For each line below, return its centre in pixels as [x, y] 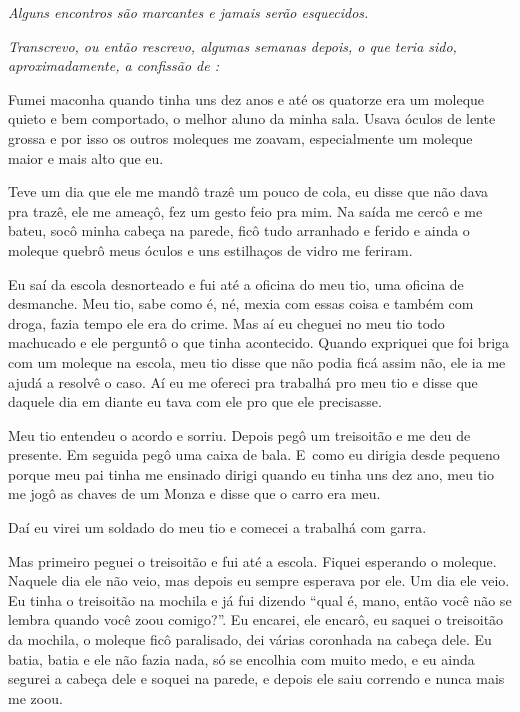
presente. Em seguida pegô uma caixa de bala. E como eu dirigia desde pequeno [254, 454]
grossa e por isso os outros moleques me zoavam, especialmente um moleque [240, 137]
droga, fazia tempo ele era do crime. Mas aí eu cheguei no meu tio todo [226, 322]
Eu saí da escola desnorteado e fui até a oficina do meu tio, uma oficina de [236, 283]
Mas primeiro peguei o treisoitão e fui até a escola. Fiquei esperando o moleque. [252, 560]
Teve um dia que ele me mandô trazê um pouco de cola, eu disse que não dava [248, 191]
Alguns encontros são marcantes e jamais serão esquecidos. [188, 12]
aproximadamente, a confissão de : [113, 65]
